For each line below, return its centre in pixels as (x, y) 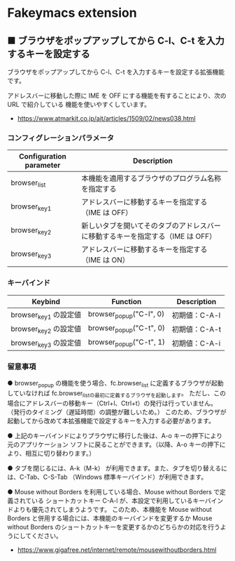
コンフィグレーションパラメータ (60, 138)
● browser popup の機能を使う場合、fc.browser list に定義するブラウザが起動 (115, 384)
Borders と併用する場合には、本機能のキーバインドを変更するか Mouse (110, 518)
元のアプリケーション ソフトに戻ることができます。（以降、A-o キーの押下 (114, 444)
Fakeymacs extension (72, 13)
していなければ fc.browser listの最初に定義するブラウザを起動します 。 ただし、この (116, 394)
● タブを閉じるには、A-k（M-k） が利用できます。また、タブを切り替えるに (117, 468)
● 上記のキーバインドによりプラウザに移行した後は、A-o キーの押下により (115, 436)
